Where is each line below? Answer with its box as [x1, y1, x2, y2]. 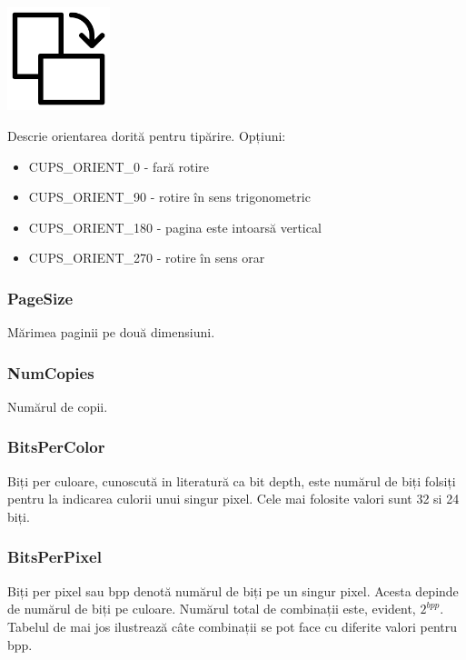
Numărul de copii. [7, 396, 108, 415]
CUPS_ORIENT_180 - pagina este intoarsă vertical [28, 217, 322, 236]
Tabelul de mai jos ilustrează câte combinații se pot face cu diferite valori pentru [7, 616, 458, 635]
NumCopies [7, 361, 94, 384]
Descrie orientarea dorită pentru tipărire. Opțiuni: [7, 125, 286, 145]
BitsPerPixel [7, 545, 102, 568]
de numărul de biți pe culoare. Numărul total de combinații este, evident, [7, 599, 416, 618]
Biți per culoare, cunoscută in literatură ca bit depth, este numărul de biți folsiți [7, 471, 456, 490]
